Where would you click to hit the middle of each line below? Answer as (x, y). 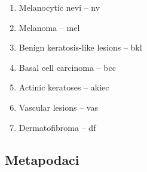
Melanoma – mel (49, 27)
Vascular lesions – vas (58, 107)
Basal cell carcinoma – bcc (67, 67)
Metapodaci (42, 159)
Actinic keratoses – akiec (64, 87)
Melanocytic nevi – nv (59, 7)
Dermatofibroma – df (57, 127)
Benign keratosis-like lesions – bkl (80, 47)
